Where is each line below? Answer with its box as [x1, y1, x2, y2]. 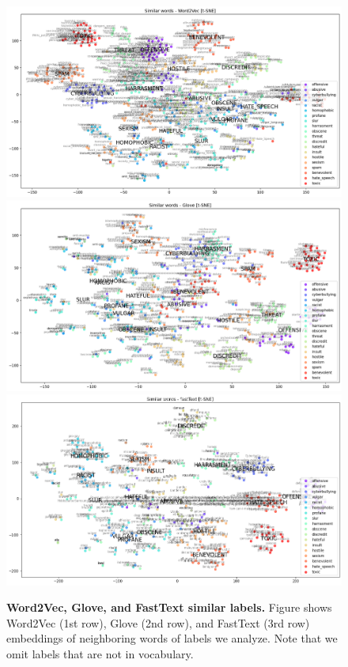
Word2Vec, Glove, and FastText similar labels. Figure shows [6, 599, 332, 616]
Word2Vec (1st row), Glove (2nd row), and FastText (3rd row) [6, 614, 310, 631]
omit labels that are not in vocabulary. [6, 646, 194, 662]
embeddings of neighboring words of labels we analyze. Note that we [6, 630, 338, 646]
